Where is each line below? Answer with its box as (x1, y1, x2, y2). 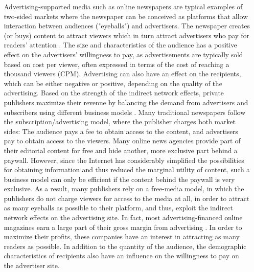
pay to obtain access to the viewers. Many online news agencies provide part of (4, 136, 241, 146)
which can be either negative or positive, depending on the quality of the (4, 78, 222, 88)
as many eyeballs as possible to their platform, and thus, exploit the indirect (4, 203, 233, 213)
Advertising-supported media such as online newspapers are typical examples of (4, 1, 243, 11)
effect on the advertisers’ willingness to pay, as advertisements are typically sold (4, 49, 243, 59)
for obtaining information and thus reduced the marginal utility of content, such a (4, 164, 250, 175)
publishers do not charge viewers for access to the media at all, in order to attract (4, 193, 250, 203)
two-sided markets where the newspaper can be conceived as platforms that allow (4, 11, 248, 21)
